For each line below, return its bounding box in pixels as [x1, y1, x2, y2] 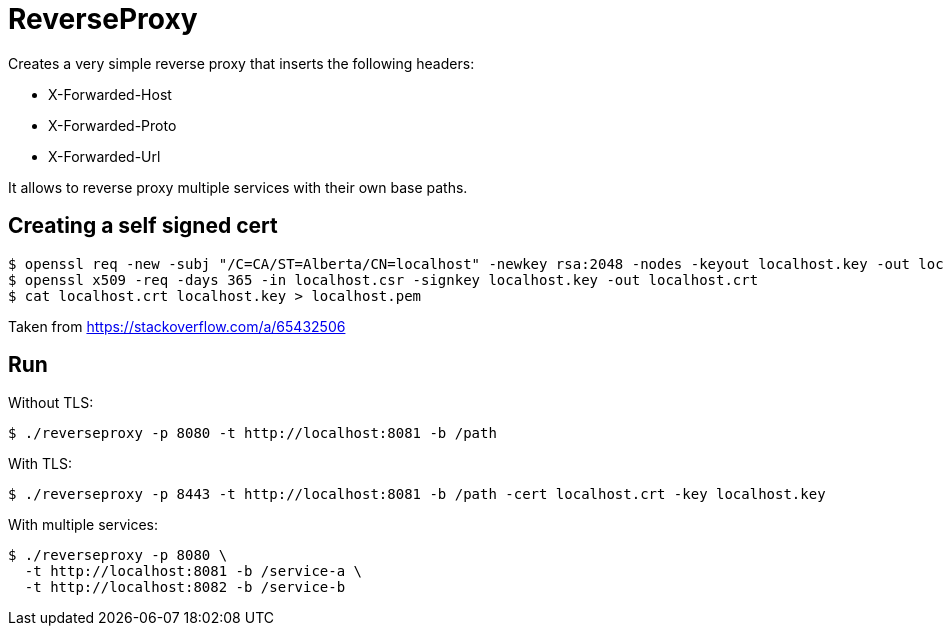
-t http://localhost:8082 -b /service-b [24, 579, 346, 596]
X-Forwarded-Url [48, 147, 161, 165]
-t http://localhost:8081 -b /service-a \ [24, 563, 363, 580]
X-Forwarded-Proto [48, 116, 177, 134]
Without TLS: [8, 394, 94, 412]
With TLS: [8, 455, 72, 473]
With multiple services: [8, 516, 159, 534]
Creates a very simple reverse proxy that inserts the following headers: [8, 54, 475, 72]
